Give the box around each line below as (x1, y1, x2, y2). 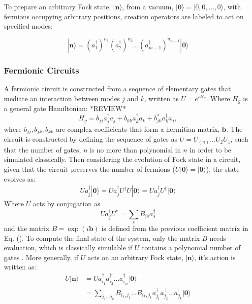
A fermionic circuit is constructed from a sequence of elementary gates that (4, 83, 231, 93)
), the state (206, 164, 240, 174)
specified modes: (4, 21, 53, 31)
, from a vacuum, (122, 1, 174, 11)
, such (230, 134, 248, 144)
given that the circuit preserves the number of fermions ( (4, 164, 175, 174)
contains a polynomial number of (141, 242, 241, 253)
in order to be (189, 144, 231, 154)
